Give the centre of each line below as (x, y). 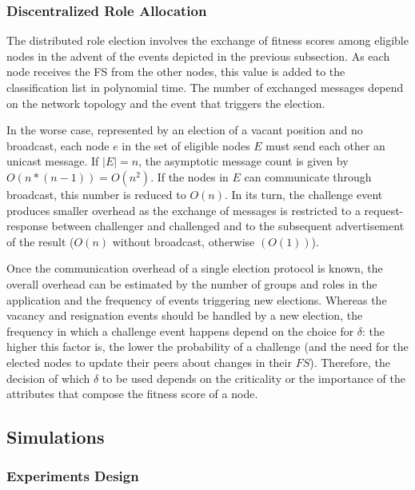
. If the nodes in (190, 176)
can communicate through (308, 176)
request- (384, 210)
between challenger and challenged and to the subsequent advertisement (228, 226)
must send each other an (325, 145)
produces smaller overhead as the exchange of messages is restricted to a (184, 210)
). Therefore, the (350, 362)
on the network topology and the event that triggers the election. (166, 103)
